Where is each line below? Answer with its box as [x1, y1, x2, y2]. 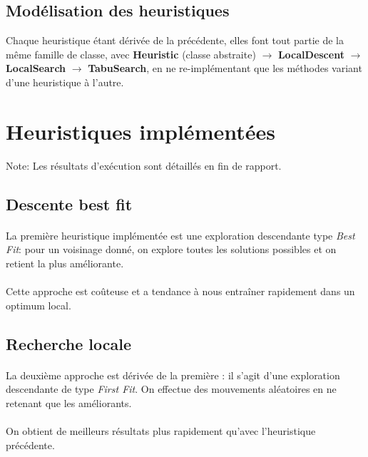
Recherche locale [6, 332, 131, 354]
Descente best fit [6, 192, 133, 215]
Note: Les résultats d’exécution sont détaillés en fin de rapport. [6, 158, 282, 173]
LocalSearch [6, 61, 66, 76]
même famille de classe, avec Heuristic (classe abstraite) [6, 46, 256, 61]
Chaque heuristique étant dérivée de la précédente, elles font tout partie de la [6, 33, 344, 48]
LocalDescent [277, 46, 344, 61]
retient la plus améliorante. [6, 255, 124, 270]
